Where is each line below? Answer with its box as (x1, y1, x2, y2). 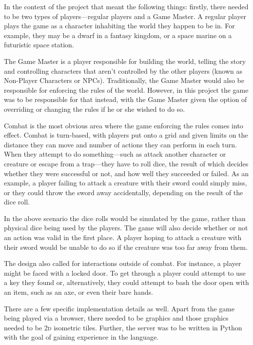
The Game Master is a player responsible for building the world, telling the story (4, 56, 246, 66)
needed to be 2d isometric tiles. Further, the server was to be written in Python (4, 322, 242, 332)
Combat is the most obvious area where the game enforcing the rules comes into (4, 120, 243, 130)
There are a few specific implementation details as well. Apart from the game (4, 303, 235, 313)
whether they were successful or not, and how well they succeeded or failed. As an (4, 168, 249, 178)
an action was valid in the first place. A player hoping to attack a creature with (4, 232, 242, 243)
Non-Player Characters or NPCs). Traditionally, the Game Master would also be (4, 75, 244, 85)
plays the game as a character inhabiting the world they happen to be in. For (4, 20, 235, 31)
